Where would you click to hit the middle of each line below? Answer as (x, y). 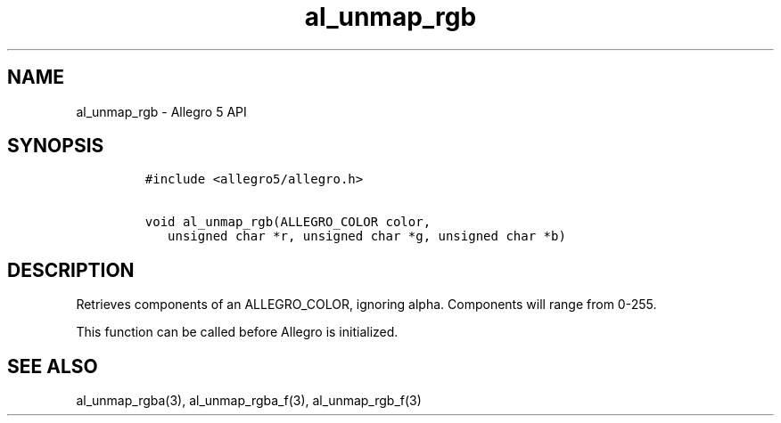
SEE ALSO (53, 366)
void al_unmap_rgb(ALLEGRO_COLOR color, (288, 222)
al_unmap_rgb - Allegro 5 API (161, 111)
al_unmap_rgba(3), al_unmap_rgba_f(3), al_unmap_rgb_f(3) (249, 401)
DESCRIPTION (71, 270)
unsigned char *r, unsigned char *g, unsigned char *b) (367, 236)
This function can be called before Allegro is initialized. (237, 332)
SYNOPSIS (56, 146)
